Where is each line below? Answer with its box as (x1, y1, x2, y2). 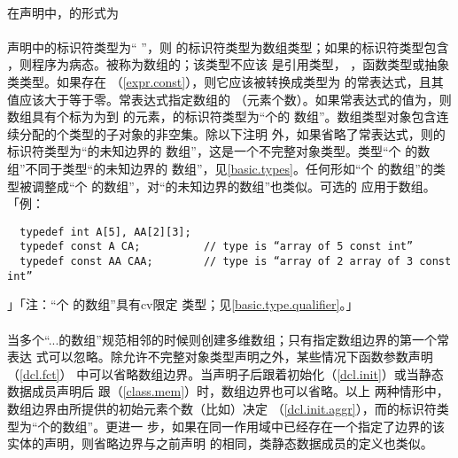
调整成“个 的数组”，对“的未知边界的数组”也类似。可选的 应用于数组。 (31, 176, 436, 195)
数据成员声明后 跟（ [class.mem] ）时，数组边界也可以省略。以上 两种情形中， (7, 382, 449, 400)
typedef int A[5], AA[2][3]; (19, 225, 191, 238)
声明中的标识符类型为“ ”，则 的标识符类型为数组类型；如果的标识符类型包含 (7, 37, 449, 56)
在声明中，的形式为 (7, 3, 119, 21)
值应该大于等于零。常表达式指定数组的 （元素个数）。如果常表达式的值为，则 (7, 89, 452, 108)
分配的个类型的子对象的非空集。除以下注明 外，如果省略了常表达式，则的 (19, 124, 446, 143)
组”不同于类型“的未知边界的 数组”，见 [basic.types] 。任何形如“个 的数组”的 (7, 159, 433, 177)
